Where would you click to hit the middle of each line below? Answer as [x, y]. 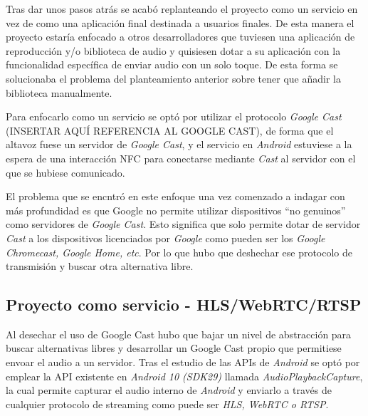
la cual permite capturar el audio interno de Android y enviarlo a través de [169, 390]
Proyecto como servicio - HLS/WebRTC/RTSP [184, 305]
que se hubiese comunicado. [65, 172]
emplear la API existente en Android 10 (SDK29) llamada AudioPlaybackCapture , [184, 376]
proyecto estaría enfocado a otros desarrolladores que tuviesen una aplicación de [180, 37]
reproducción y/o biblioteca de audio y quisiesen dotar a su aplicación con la [173, 50]
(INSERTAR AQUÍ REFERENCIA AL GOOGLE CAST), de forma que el [170, 130]
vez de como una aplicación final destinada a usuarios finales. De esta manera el [180, 22]
